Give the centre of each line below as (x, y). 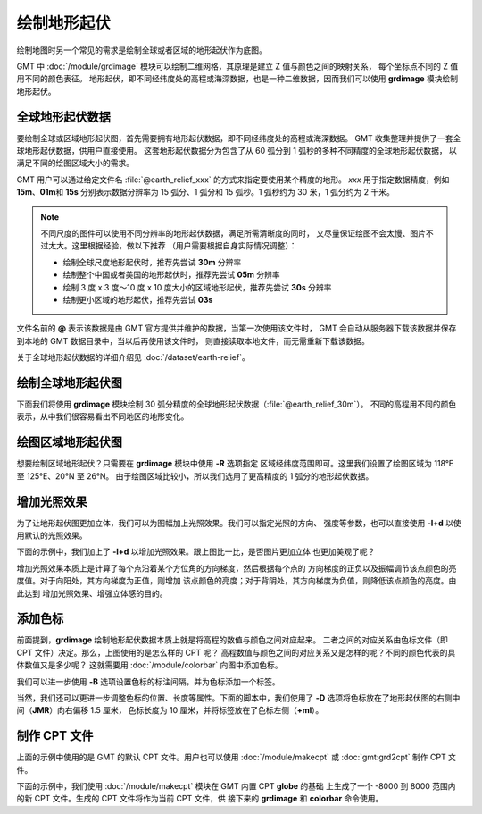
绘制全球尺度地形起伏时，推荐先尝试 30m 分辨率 (152, 262)
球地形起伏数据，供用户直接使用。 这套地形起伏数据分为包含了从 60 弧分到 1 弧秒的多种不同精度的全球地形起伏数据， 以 (237, 151)
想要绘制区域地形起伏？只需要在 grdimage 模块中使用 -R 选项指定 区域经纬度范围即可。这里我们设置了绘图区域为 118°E (235, 464)
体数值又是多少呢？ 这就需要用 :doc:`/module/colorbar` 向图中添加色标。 (150, 665)
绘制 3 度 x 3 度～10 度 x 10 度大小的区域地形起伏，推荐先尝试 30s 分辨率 (197, 287)
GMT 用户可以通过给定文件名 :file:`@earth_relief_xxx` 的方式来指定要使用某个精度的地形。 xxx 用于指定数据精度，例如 (233, 180)
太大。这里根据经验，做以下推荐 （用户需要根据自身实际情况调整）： (172, 246)
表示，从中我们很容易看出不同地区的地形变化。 (103, 416)
